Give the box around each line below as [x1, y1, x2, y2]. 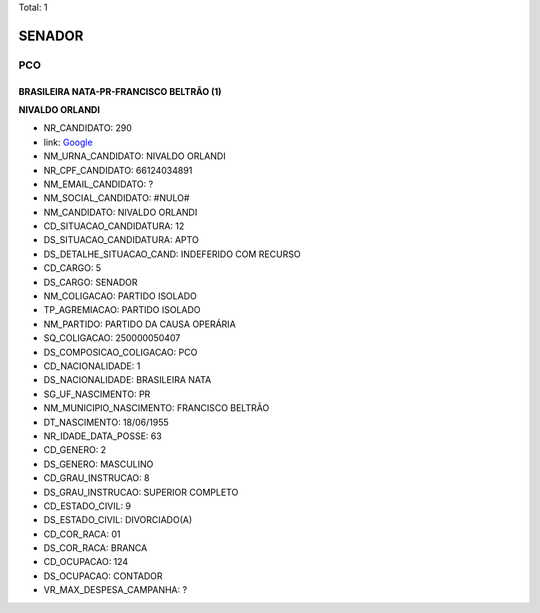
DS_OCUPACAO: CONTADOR [43, 570, 163, 582]
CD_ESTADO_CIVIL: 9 [43, 500, 132, 512]
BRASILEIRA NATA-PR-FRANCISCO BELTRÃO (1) [18, 85, 222, 97]
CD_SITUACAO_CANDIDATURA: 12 [43, 220, 185, 232]
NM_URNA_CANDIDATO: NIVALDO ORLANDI [43, 150, 226, 162]
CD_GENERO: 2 [43, 444, 107, 456]
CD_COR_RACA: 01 [43, 528, 121, 540]
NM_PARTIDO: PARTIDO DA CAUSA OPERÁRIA [43, 318, 237, 330]
